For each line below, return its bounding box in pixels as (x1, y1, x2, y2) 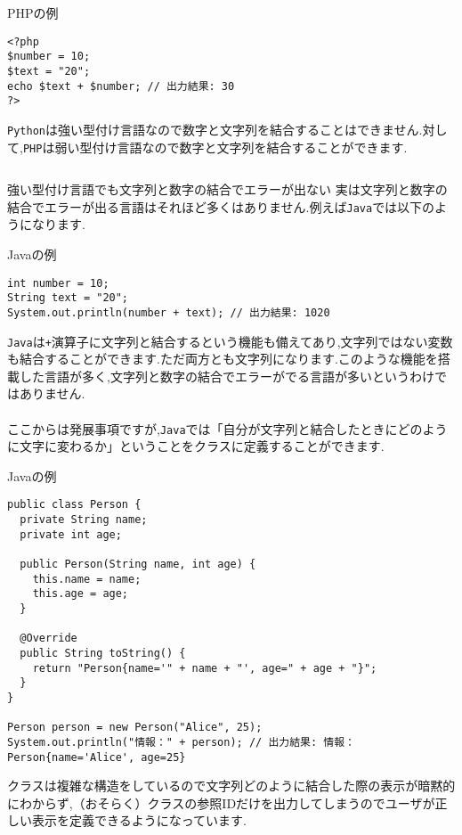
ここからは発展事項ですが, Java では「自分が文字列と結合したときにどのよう (7, 419, 448, 438)
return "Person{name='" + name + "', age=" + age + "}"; (32, 661, 377, 675)
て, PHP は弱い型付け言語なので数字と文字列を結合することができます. (7, 137, 408, 156)
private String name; (20, 513, 148, 527)
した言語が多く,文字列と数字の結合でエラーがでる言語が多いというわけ (19, 366, 434, 385)
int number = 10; (7, 276, 109, 290)
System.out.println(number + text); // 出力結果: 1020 (7, 306, 330, 319)
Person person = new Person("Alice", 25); (7, 721, 263, 734)
